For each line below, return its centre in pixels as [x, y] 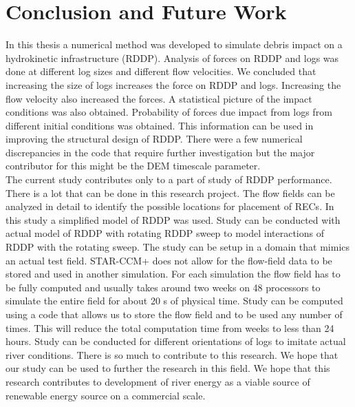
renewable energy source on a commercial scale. [106, 395]
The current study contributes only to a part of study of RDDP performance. [169, 179]
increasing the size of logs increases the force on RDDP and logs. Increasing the [173, 84]
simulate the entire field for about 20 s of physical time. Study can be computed [174, 301]
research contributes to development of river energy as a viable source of [158, 381]
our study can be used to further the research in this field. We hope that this [168, 368]
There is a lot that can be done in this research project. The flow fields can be [170, 192]
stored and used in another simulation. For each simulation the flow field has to [173, 274]
